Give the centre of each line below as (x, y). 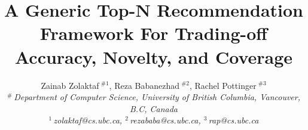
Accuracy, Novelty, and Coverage (154, 56)
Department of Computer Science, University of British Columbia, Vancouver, (157, 97)
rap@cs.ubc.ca (234, 120)
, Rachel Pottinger (223, 85)
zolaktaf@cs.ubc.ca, (88, 120)
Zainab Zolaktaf (70, 85)
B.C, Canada (154, 108)
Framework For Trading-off (154, 33)
